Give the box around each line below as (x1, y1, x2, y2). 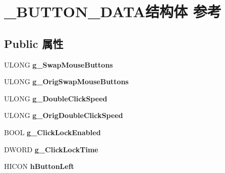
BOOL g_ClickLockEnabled (4, 127, 101, 137)
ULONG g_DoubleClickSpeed (4, 93, 107, 103)
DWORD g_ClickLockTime (4, 144, 98, 154)
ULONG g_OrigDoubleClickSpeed (4, 110, 123, 121)
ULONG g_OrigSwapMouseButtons (4, 76, 129, 87)
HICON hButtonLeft (4, 161, 74, 171)
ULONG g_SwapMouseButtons (4, 59, 113, 70)
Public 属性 (4, 35, 64, 51)
